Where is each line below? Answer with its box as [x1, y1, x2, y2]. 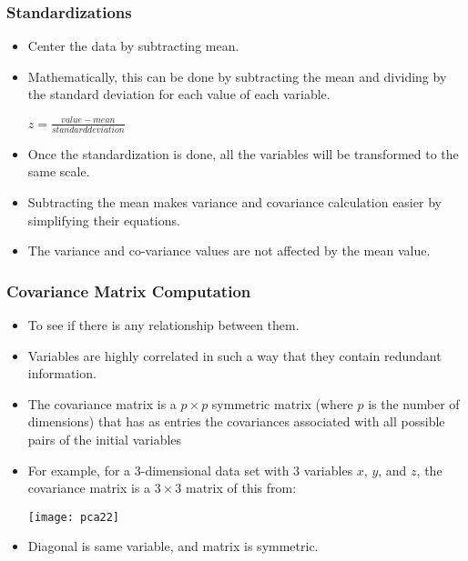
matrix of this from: [185, 478, 297, 497]
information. [27, 364, 97, 383]
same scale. [27, 162, 90, 181]
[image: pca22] [27, 510, 120, 524]
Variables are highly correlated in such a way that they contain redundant [27, 346, 442, 365]
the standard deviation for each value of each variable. [27, 85, 331, 104]
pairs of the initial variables [27, 429, 182, 448]
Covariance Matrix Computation [6, 279, 251, 302]
